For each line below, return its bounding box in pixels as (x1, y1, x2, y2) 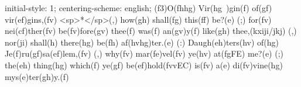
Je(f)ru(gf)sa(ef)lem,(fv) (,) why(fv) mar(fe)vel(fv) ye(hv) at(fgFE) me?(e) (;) (5, 47, 284, 60)
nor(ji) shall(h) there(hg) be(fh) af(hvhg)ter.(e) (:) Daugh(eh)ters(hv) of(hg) (5, 36, 279, 48)
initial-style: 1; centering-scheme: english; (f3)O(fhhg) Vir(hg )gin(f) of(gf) (5, 2, 272, 13)
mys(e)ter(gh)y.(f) (5, 70, 69, 82)
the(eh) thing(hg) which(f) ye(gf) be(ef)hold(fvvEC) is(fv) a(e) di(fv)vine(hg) (5, 58, 283, 71)
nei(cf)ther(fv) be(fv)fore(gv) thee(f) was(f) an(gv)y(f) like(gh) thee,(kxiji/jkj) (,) (5, 25, 297, 37)
